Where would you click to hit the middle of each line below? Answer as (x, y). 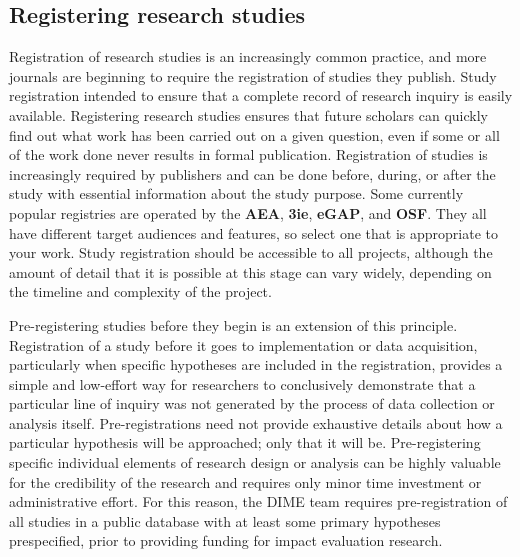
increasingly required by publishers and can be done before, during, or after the (252, 173)
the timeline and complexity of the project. (140, 291)
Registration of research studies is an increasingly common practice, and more (248, 56)
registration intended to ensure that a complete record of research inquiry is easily (261, 95)
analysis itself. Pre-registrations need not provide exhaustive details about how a (256, 422)
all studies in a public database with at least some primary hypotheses (225, 520)
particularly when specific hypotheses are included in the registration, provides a (256, 364)
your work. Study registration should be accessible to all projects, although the (251, 252)
